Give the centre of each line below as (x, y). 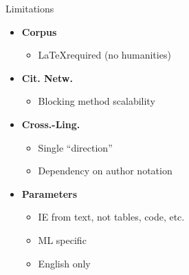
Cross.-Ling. (51, 124)
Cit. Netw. (47, 78)
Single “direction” (75, 147)
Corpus (39, 31)
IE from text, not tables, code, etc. (111, 217)
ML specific (62, 240)
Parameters (49, 193)
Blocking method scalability (97, 101)
